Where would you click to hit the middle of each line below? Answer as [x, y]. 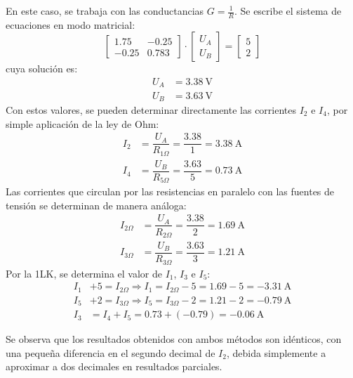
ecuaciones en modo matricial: [71, 24]
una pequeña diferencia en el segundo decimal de [111, 352]
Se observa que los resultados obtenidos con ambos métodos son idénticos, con [174, 339]
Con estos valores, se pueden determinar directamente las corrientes [151, 109]
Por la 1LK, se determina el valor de [84, 273]
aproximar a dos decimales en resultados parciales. [114, 366]
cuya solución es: [42, 69]
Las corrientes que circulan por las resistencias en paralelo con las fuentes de [170, 191]
